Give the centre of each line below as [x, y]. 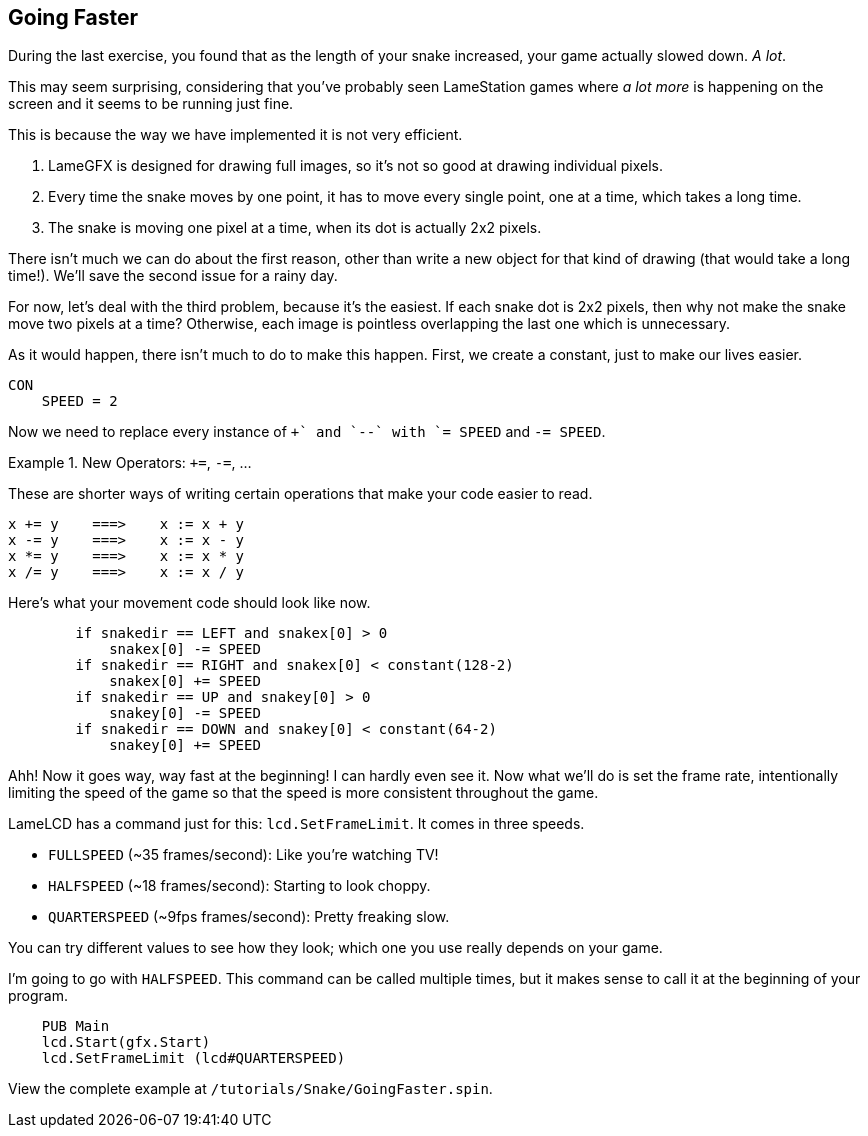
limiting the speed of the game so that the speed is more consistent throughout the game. [303, 793]
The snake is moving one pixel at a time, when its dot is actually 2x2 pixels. [295, 228]
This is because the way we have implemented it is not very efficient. [235, 135]
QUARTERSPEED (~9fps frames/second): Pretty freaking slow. [249, 917]
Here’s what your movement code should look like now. [189, 603]
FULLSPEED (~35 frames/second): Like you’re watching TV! [243, 855]
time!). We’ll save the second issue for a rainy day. [173, 276]
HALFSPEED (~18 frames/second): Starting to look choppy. [239, 886]
